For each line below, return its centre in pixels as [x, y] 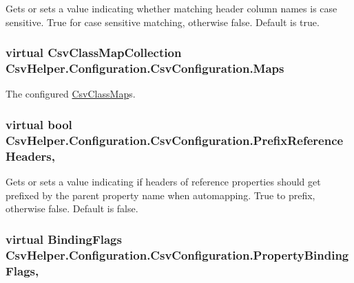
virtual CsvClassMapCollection [94, 53]
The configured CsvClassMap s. [71, 94]
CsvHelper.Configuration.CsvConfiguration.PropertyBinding [177, 254]
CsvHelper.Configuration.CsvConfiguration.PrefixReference [175, 140]
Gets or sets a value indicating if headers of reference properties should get [163, 181]
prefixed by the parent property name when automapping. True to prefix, [160, 195]
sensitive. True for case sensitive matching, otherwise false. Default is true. [163, 22]
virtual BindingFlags [64, 239]
